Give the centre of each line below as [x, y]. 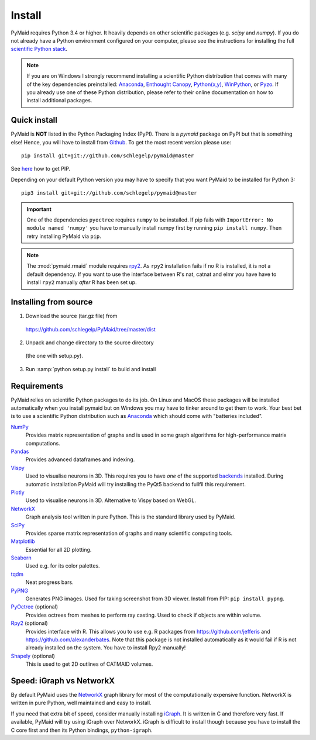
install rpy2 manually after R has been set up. [82, 282]
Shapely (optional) [33, 656]
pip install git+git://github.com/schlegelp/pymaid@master [108, 155]
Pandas [20, 451]
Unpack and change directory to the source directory [90, 343]
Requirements [37, 386]
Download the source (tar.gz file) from [71, 316]
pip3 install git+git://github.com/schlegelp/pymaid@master [109, 193]
